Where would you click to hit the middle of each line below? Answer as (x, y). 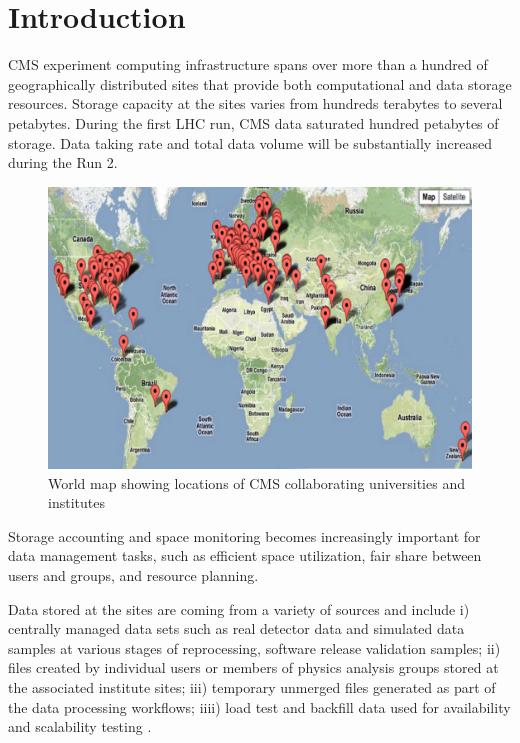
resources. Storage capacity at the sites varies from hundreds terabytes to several (255, 103)
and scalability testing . (80, 726)
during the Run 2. (63, 162)
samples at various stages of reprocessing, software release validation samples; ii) (254, 647)
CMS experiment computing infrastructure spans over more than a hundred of (248, 64)
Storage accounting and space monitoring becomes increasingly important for (244, 535)
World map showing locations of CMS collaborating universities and (256, 482)
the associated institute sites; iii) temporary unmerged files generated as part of (252, 687)
